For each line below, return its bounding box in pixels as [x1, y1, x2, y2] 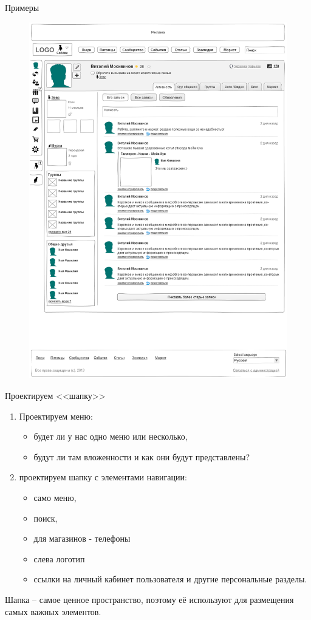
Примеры [5, 1, 39, 13]
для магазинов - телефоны [33, 532, 131, 545]
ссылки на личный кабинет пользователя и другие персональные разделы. [33, 573, 307, 585]
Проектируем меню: [19, 409, 93, 422]
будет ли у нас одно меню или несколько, [33, 430, 188, 443]
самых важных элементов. [5, 605, 101, 618]
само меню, [33, 491, 77, 503]
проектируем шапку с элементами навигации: [19, 471, 187, 483]
